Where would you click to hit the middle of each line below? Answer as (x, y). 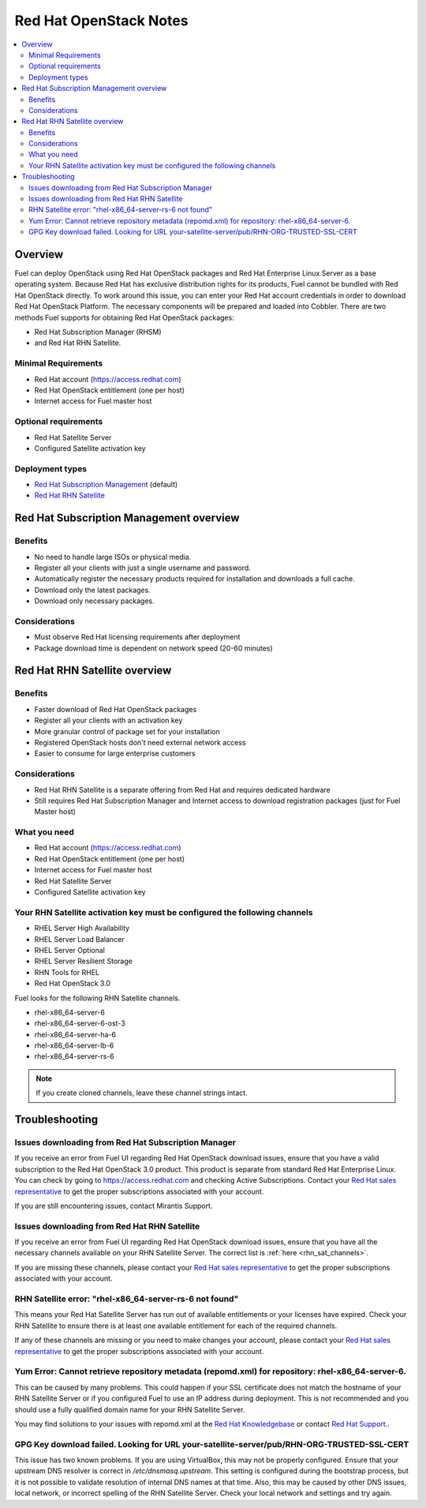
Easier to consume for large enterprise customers (115, 753)
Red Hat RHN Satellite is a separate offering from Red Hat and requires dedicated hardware (182, 790)
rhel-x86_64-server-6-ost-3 (80, 1023)
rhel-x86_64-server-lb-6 (74, 1045)
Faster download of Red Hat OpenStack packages (116, 709)
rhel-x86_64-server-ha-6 (75, 1034)
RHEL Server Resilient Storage (84, 961)
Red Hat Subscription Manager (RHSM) (98, 332)
